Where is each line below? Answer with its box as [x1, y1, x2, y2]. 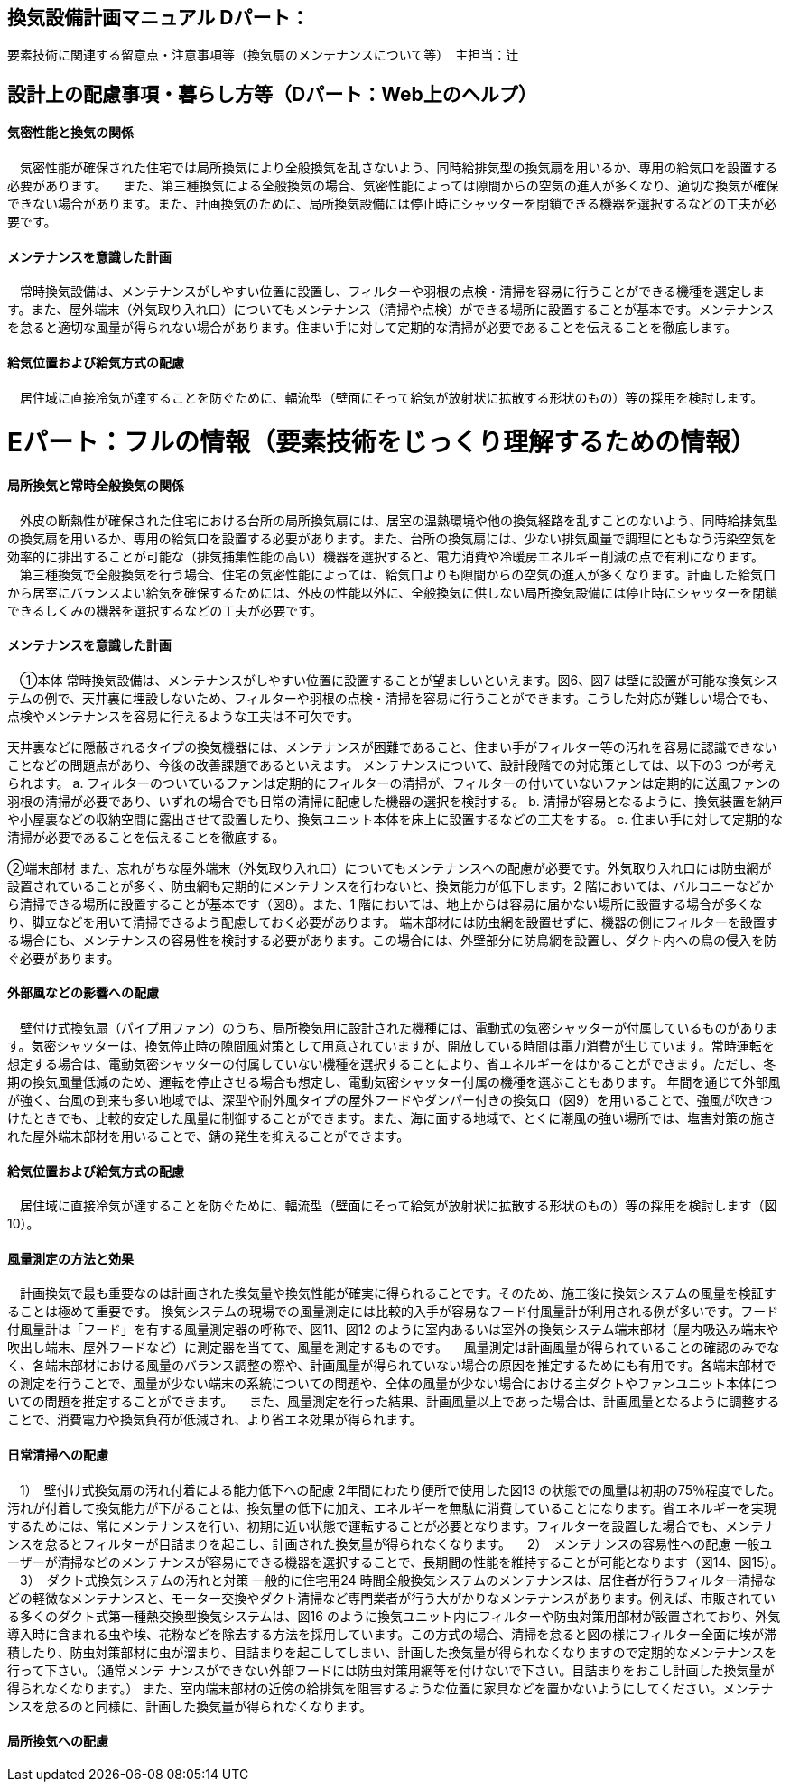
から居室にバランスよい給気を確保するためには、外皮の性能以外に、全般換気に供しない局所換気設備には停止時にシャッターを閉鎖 [7, 584, 778, 600]
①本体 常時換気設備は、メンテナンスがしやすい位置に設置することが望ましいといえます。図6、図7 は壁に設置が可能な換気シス [19, 672, 779, 688]
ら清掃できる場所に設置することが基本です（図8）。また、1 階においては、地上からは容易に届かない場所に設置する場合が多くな [7, 895, 763, 912]
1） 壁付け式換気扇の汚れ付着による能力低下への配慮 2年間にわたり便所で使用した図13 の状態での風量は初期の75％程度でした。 [19, 1481, 782, 1497]
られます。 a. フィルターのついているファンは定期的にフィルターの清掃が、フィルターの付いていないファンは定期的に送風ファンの [7, 774, 781, 791]
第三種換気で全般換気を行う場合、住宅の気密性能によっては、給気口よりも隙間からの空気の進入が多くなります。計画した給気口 [19, 566, 776, 582]
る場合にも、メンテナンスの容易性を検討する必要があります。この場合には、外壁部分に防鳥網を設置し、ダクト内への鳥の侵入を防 [7, 932, 776, 948]
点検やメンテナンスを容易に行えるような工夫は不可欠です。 [7, 708, 359, 724]
